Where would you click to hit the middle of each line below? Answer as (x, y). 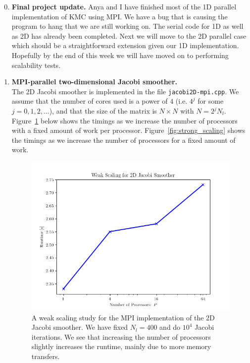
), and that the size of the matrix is (103, 111)
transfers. (46, 356)
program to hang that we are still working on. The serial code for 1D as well (127, 26)
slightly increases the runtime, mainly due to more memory (121, 346)
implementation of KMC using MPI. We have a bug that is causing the (120, 16)
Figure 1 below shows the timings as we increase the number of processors (125, 120)
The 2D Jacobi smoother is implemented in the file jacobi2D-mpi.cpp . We (125, 91)
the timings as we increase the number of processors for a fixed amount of (124, 140)
